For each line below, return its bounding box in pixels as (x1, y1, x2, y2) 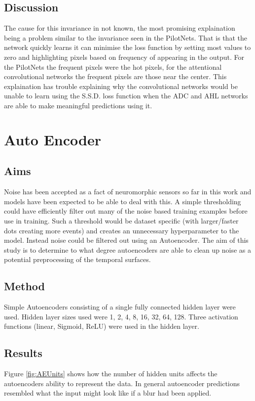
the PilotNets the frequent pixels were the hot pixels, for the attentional (4, 61, 222, 72)
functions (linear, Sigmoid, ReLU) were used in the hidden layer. (4, 321, 199, 331)
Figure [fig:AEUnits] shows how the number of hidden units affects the (4, 368, 218, 379)
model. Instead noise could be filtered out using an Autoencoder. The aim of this (4, 235, 249, 245)
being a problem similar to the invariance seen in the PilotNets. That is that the (4, 32, 247, 43)
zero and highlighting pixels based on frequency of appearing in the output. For (4, 51, 245, 62)
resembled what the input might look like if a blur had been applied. (4, 388, 212, 398)
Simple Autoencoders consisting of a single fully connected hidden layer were (4, 302, 236, 312)
